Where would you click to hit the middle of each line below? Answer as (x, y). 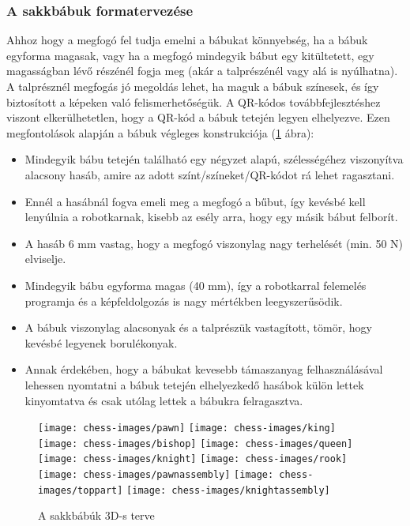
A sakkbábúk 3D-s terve (96, 515)
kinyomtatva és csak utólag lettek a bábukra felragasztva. (164, 400)
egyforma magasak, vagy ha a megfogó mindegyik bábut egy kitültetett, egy (190, 55)
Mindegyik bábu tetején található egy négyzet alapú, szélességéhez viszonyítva (214, 159)
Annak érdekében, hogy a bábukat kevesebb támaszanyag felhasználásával (204, 369)
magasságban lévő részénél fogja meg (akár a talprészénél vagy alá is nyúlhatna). (202, 71)
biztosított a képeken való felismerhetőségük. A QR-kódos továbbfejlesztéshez (194, 101)
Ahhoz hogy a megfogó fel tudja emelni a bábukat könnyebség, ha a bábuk (187, 40)
